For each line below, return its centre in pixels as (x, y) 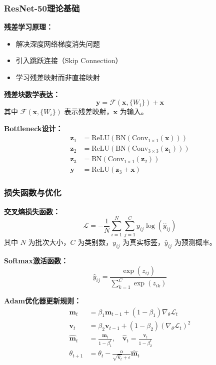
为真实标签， (144, 242)
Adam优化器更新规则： (42, 300)
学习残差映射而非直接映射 (58, 77)
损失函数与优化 (33, 193)
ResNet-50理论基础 (42, 8)
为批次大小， (49, 242)
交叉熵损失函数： (32, 211)
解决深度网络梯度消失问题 (58, 43)
